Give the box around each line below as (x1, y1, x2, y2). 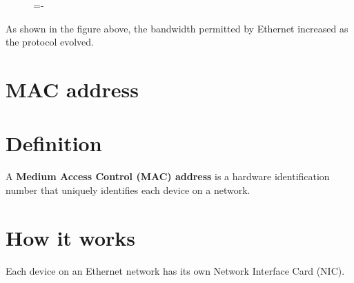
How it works (6, 223, 136, 251)
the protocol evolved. (6, 35, 94, 49)
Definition (6, 129, 102, 157)
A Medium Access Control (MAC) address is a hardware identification (6, 169, 330, 184)
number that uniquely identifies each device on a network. (6, 182, 250, 197)
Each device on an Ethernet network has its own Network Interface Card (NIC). (6, 263, 345, 277)
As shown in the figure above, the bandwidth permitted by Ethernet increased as (6, 21, 348, 35)
